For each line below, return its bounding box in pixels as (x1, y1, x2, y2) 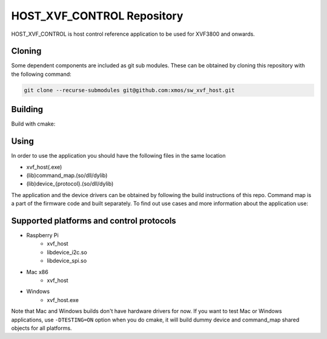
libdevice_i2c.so (47, 249, 87, 256)
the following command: (11, 70, 72, 78)
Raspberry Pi (26, 232, 59, 239)
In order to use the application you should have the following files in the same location (11, 152, 226, 159)
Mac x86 (26, 268, 48, 275)
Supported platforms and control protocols (11, 216, 177, 226)
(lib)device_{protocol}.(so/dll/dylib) (26, 180, 114, 187)
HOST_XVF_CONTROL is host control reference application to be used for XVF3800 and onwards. (11, 30, 256, 38)
